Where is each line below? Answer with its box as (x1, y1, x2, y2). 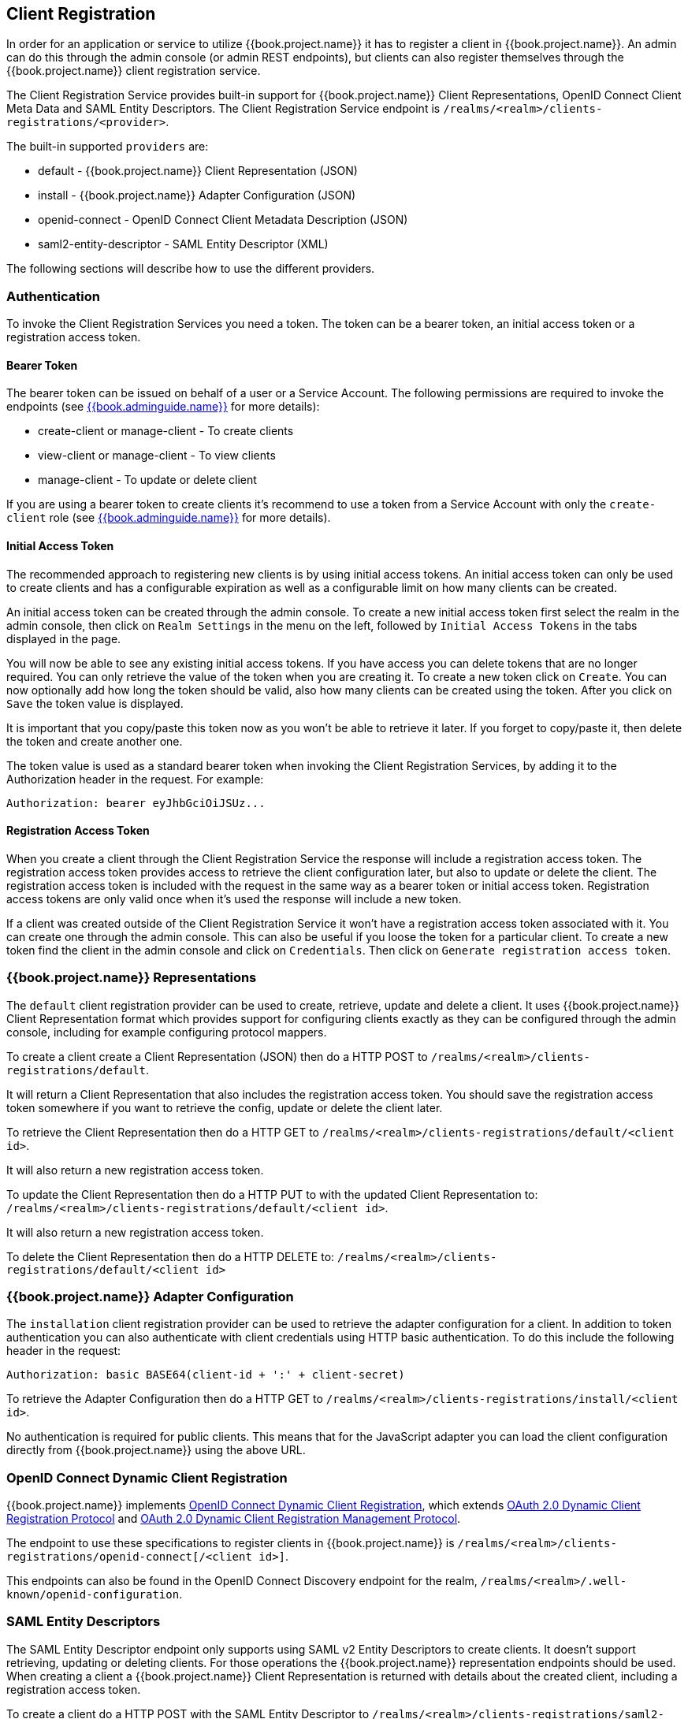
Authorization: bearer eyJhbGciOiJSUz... (6, 796, 266, 809)
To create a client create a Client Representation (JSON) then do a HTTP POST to (6, 1049, 428, 1063)
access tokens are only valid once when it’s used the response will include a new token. (6, 891, 462, 906)
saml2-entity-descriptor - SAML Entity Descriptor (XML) (38, 237, 329, 251)
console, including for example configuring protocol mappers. (6, 1025, 327, 1039)
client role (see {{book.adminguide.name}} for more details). (6, 511, 331, 525)
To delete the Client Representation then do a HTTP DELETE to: (6, 1249, 335, 1263)
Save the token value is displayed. (6, 696, 184, 710)
